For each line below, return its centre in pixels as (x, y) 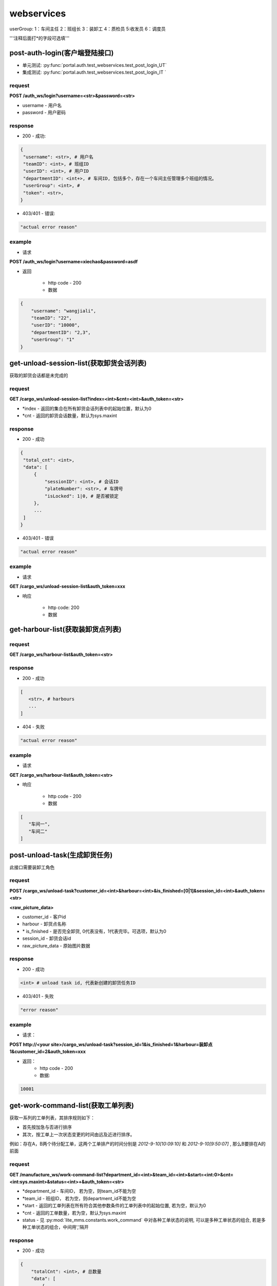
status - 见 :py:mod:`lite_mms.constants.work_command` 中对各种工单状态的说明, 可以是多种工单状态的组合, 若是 (142, 1220)
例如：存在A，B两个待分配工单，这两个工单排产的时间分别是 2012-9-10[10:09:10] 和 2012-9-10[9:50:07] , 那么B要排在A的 (138, 1144)
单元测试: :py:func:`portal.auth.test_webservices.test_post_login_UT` (94, 65)
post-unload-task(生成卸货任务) (61, 855)
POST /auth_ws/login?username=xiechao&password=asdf (74, 262)
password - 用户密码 (44, 113)
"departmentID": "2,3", (61, 332)
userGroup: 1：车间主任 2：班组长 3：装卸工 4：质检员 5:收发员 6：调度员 (88, 29)
